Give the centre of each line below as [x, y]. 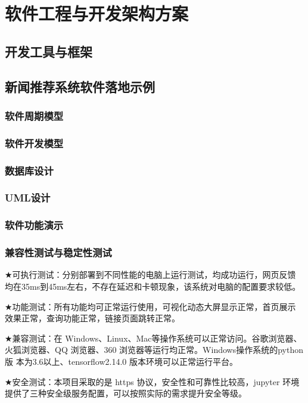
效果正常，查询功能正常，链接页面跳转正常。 [92, 318]
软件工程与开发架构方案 [97, 13]
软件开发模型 [34, 143]
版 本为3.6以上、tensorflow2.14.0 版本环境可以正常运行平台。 [121, 361]
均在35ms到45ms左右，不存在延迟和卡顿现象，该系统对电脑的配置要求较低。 [153, 286]
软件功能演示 [34, 225]
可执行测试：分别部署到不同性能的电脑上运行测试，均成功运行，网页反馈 [154, 275]
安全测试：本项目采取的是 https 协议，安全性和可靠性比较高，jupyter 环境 [156, 381]
